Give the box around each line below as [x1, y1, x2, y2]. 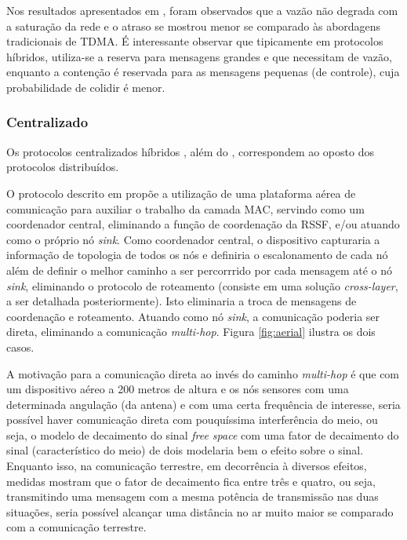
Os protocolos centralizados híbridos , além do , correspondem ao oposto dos [6, 143, 374, 159]
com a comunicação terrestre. [6, 519, 147, 535]
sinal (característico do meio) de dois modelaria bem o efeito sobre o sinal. [6, 442, 364, 458]
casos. [6, 338, 35, 355]
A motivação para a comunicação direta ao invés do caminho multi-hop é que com [6, 365, 400, 381]
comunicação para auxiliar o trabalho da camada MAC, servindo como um [6, 200, 365, 217]
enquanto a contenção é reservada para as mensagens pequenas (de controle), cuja [6, 64, 400, 80]
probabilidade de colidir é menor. [6, 78, 165, 95]
